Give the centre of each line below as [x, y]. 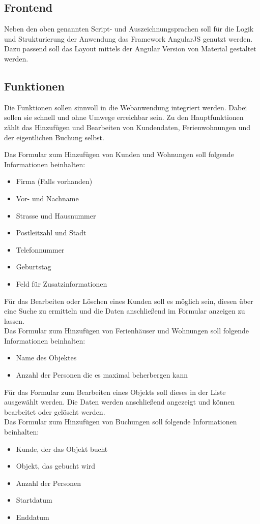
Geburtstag [34, 267]
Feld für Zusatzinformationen [62, 283]
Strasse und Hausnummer [56, 215]
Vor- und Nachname [47, 198]
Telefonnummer [40, 249]
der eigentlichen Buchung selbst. [54, 137]
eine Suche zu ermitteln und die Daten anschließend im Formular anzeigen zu [125, 311]
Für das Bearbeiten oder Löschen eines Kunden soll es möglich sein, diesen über [129, 301]
